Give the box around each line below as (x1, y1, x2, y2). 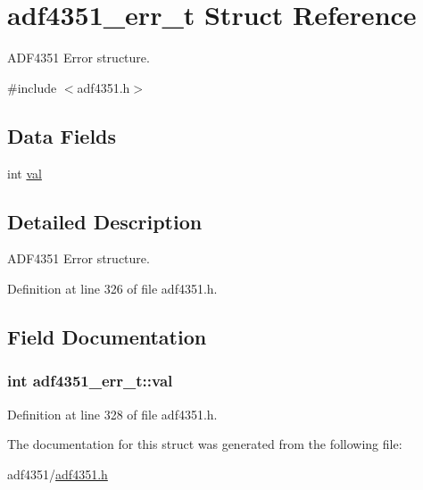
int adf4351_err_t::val (7, 370, 173, 392)
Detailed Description (7, 207, 203, 235)
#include (7, 78, 57, 96)
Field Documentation (7, 322, 207, 350)
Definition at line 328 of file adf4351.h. (7, 404, 218, 423)
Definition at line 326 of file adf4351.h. (7, 278, 218, 297)
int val (7, 163, 42, 182)
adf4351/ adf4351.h (7, 464, 108, 483)
